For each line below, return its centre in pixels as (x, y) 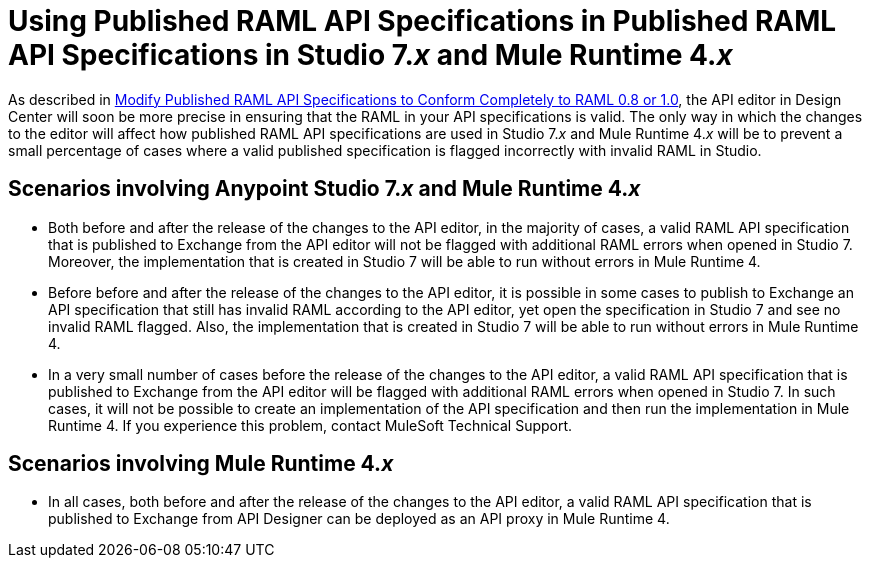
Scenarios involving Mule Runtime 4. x (201, 464)
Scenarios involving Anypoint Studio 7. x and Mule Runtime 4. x (324, 189)
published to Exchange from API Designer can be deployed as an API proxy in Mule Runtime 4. (359, 519)
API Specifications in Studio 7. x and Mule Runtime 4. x (370, 55)
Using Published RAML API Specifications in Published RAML (422, 21)
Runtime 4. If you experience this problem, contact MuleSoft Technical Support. (310, 425)
